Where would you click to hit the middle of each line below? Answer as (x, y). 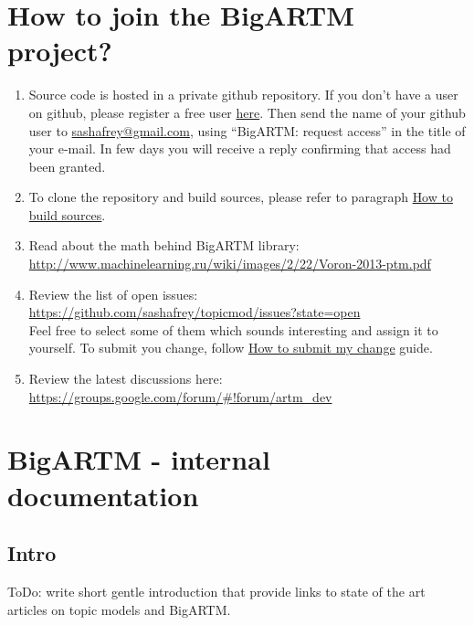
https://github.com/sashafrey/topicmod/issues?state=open (195, 312)
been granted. (67, 166)
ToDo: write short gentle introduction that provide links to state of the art (216, 591)
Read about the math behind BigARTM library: (164, 245)
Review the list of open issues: (113, 294)
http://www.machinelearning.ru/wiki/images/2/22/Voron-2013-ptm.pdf (230, 264)
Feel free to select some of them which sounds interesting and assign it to (233, 329)
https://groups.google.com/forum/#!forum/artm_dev (180, 396)
